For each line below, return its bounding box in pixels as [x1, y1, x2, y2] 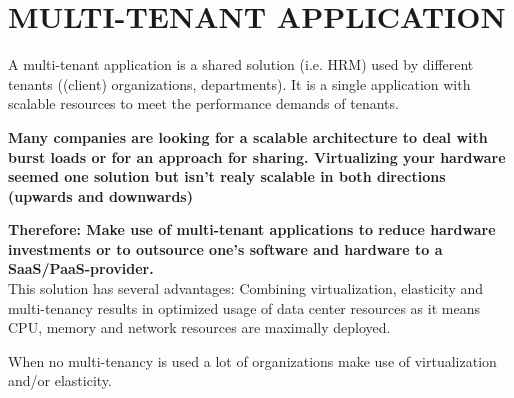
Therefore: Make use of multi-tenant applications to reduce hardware [8, 219, 496, 240]
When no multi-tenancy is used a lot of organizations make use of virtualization [8, 350, 497, 371]
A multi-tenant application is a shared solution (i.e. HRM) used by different [8, 54, 474, 75]
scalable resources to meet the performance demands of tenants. [8, 93, 399, 114]
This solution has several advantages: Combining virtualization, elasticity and [8, 278, 484, 299]
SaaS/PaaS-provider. [8, 258, 154, 279]
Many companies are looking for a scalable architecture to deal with [8, 126, 488, 147]
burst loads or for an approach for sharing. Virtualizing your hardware [8, 146, 506, 167]
